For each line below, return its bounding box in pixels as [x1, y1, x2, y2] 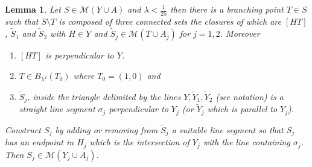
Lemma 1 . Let [5, 3, 61, 15]
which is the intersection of [89, 136, 189, 148]
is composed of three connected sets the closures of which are [59, 15, 282, 28]
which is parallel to [207, 102, 278, 115]
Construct [5, 124, 41, 136]
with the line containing [203, 136, 290, 148]
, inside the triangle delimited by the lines [27, 90, 181, 102]
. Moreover [220, 27, 260, 40]
